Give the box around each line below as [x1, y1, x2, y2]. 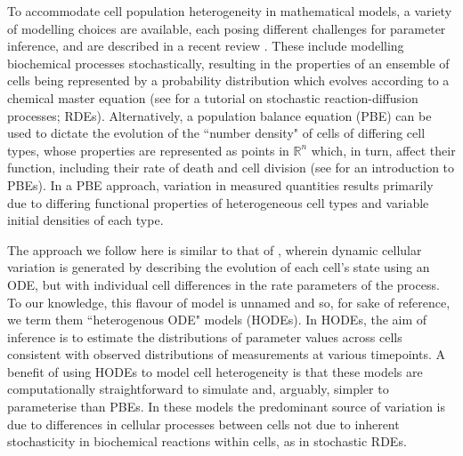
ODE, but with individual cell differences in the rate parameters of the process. [7, 275, 440, 293]
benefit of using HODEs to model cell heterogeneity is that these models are [7, 362, 423, 380]
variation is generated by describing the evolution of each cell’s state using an [7, 258, 430, 276]
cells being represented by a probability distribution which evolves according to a [7, 71, 450, 90]
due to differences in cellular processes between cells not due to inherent [7, 414, 400, 433]
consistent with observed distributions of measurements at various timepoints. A [7, 345, 445, 364]
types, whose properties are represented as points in [7, 140, 289, 159]
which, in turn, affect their [311, 140, 456, 159]
